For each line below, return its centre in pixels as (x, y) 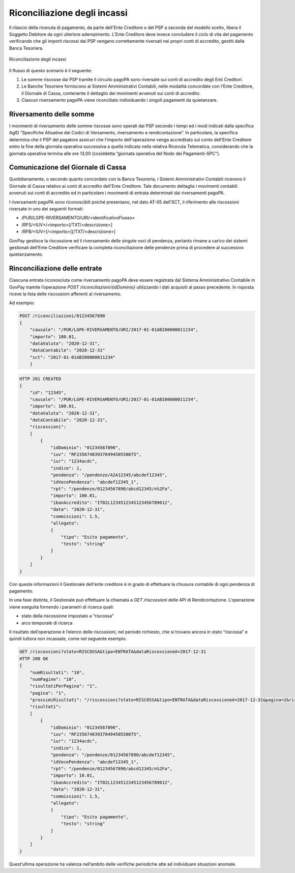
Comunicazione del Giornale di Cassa (68, 167)
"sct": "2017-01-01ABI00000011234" (73, 357)
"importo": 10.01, (73, 776)
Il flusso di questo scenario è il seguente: (51, 70)
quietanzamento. (26, 254)
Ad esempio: (22, 303)
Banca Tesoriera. (26, 48)
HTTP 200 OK (34, 658)
